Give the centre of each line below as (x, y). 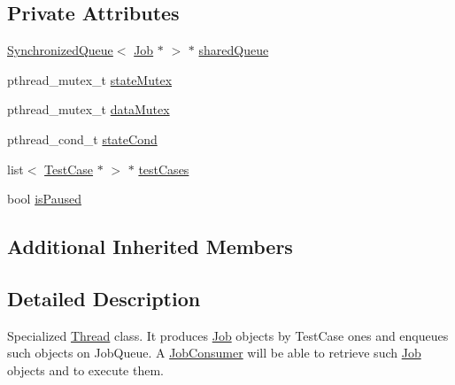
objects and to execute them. (86, 370)
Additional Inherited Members (150, 246)
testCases (164, 169)
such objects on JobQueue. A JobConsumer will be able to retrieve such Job (214, 353)
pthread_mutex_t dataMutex (89, 109)
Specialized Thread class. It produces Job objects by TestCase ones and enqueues (228, 335)
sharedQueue (234, 50)
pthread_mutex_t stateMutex (90, 79)
